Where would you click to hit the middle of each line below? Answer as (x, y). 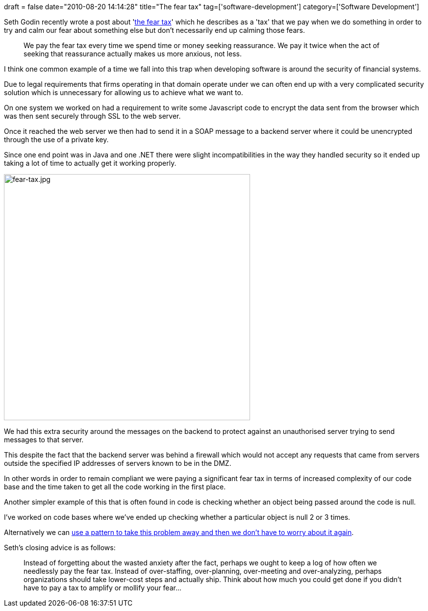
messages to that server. (44, 440)
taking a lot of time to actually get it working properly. (90, 163)
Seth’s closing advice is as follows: (60, 547)
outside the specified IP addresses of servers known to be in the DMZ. (118, 463)
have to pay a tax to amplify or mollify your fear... (103, 588)
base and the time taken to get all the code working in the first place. (115, 487)
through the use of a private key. (56, 140)
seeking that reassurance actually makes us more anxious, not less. (133, 54)
